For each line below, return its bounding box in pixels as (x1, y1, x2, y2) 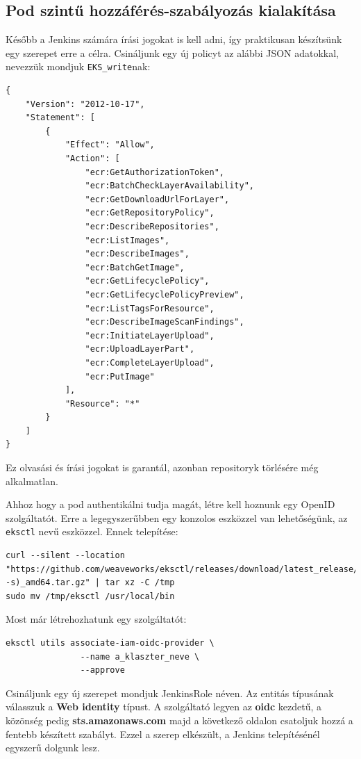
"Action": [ (65, 154, 120, 164)
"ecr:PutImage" (85, 371, 155, 382)
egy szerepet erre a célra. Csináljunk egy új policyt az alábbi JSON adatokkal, (6, 45, 339, 60)
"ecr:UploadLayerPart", (85, 344, 195, 354)
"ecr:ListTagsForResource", (85, 303, 215, 313)
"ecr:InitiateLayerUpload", (85, 330, 215, 341)
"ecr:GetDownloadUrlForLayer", (85, 194, 230, 204)
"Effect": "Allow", (65, 140, 155, 150)
